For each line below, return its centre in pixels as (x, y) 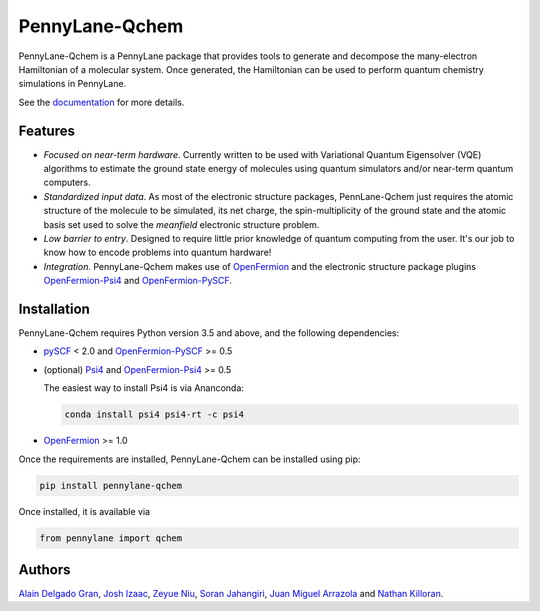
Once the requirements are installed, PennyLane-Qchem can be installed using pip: (189, 459)
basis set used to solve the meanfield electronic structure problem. (181, 224)
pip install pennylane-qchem (111, 485)
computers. (67, 182)
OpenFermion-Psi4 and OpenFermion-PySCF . (137, 281)
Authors (44, 569)
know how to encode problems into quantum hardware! (157, 252)
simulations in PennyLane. (72, 84)
